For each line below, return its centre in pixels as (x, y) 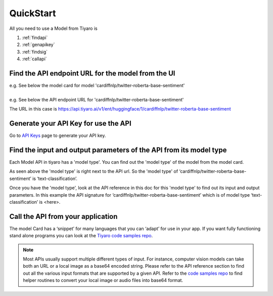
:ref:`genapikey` (38, 45)
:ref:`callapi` (35, 59)
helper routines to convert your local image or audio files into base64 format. (103, 280)
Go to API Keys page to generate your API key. (58, 136)
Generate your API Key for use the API (70, 123)
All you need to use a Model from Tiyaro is (54, 28)
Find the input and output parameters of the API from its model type (118, 150)
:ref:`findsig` (35, 52)
